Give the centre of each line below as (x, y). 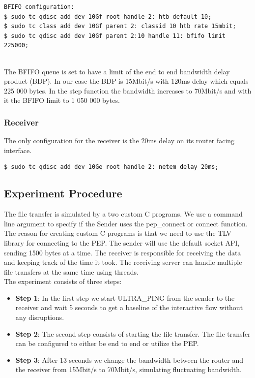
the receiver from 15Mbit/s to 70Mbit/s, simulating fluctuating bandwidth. (128, 369)
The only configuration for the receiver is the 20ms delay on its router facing (119, 141)
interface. (18, 150)
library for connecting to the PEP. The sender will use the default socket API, (122, 242)
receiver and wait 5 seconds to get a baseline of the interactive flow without (129, 307)
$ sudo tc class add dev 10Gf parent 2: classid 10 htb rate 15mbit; (120, 26)
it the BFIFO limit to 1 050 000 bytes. (62, 100)
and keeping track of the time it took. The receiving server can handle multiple (123, 262)
